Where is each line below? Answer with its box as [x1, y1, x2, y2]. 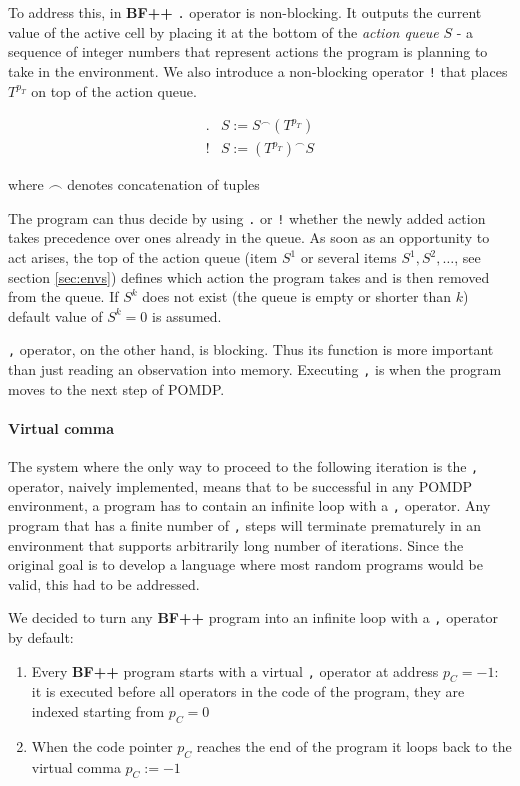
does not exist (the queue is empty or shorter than [142, 286, 452, 307]
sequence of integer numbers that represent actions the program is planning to [8, 41, 488, 62]
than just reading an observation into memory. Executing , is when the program [8, 359, 502, 380]
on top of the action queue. [31, 80, 197, 101]
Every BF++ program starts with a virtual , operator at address [31, 660, 439, 681]
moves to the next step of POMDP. [8, 378, 225, 399]
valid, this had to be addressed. [8, 573, 200, 594]
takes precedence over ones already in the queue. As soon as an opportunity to [8, 227, 490, 248]
